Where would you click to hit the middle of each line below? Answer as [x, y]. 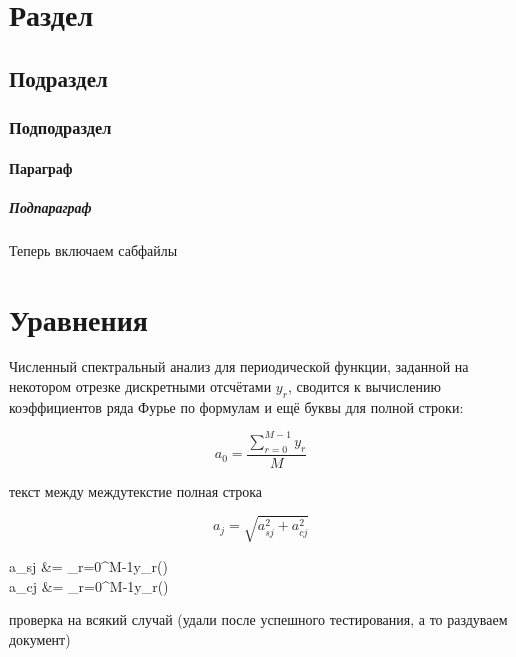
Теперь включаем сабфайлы [93, 249]
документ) [40, 638]
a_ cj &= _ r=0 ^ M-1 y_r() [89, 585]
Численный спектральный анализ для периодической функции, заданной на [239, 366]
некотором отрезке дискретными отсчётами [140, 386]
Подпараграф [50, 206]
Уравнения [78, 318]
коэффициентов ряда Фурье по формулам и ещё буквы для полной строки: [236, 406]
